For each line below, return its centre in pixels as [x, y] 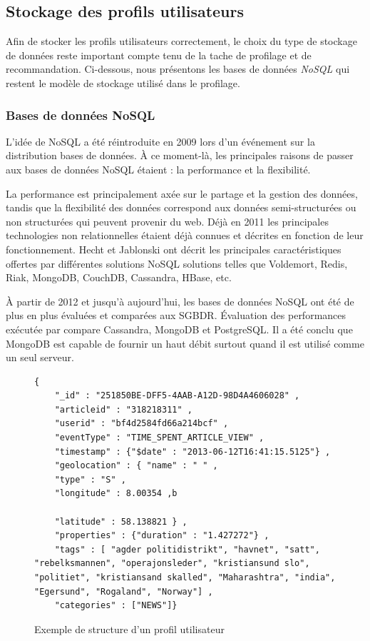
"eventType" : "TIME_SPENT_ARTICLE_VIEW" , [159, 438]
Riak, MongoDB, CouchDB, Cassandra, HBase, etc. [119, 277]
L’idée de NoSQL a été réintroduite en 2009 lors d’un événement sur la [160, 141]
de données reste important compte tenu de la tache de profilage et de [159, 55]
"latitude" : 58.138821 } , [121, 521]
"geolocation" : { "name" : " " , [136, 466]
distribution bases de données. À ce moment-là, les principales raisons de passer [180, 155]
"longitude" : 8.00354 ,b [116, 494]
